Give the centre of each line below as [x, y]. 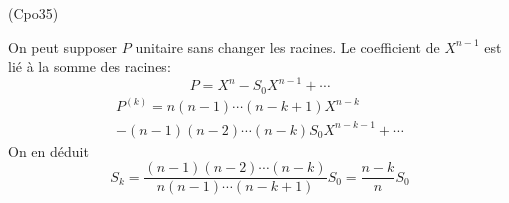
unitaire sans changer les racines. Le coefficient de [287, 46]
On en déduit [48, 150]
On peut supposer [63, 46]
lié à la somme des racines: [89, 66]
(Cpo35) [33, 13]
